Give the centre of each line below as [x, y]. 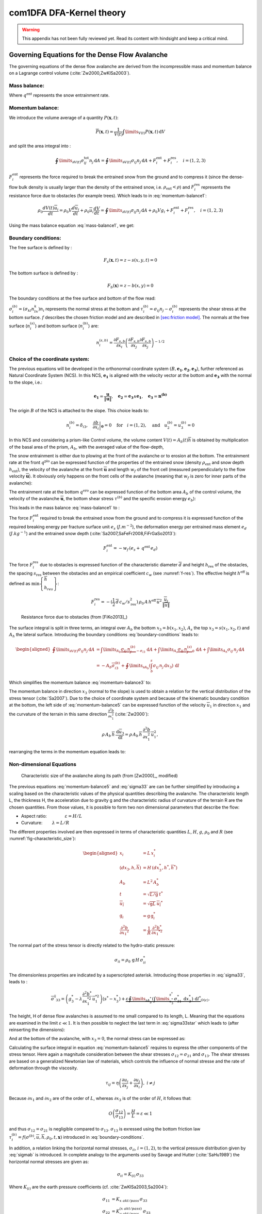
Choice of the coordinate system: [49, 359]
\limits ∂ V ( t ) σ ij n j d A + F [132, 161]
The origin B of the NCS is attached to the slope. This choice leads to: [79, 410]
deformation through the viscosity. [43, 1068]
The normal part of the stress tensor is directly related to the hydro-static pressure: [92, 945]
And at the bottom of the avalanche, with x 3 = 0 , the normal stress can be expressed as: [97, 1039]
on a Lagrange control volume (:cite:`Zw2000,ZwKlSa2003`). [70, 73]
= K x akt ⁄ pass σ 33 [130, 1199]
